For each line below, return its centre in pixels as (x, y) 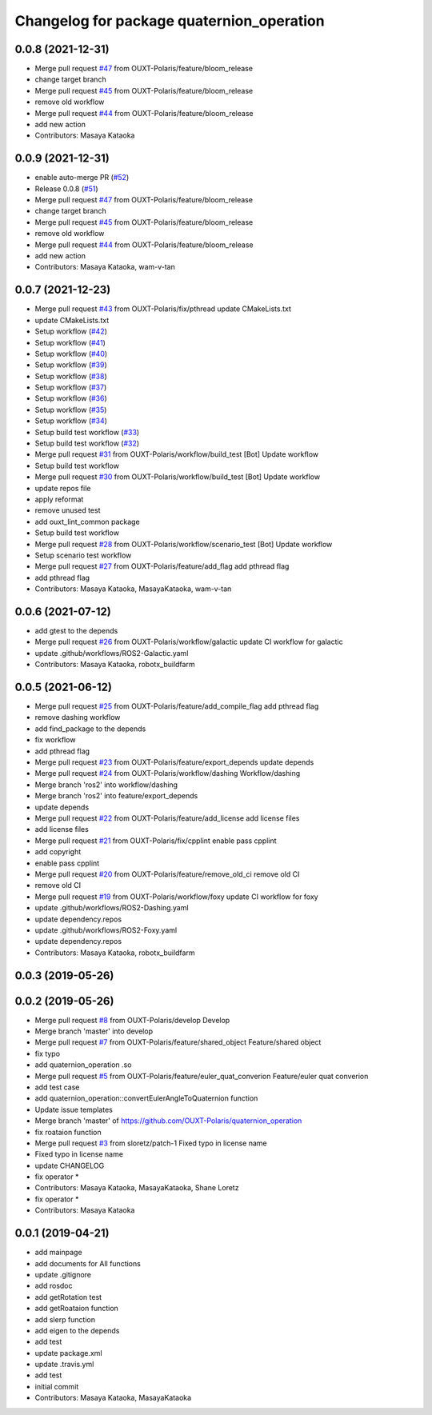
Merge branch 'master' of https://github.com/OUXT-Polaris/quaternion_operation (168, 1121)
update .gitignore (63, 1274)
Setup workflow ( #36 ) (71, 398)
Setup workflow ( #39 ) (71, 365)
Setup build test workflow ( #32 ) (87, 443)
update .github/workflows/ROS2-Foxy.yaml (106, 930)
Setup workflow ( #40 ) (71, 354)
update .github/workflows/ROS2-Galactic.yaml (112, 653)
